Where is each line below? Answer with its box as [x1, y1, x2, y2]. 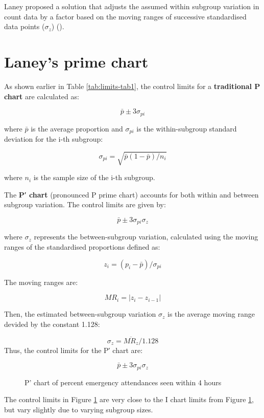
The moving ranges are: [4, 276, 78, 287]
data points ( [4, 21, 45, 32]
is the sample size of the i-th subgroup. [33, 172, 155, 183]
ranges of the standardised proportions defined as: [4, 241, 160, 252]
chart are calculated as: [4, 91, 79, 101]
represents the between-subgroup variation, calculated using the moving [34, 231, 258, 242]
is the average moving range [167, 309, 255, 319]
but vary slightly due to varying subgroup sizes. [4, 404, 153, 414]
